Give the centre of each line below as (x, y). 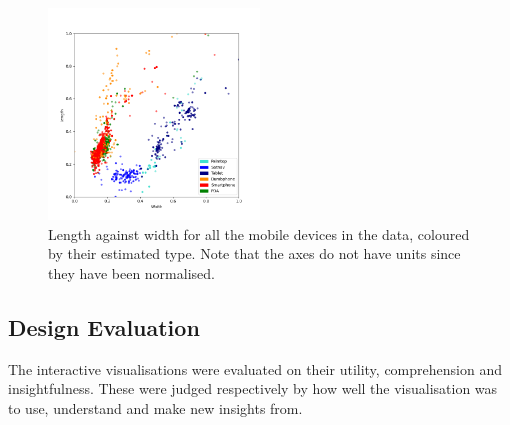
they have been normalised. (131, 272)
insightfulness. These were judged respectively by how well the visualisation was (253, 388)
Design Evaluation (104, 326)
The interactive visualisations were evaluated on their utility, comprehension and (255, 368)
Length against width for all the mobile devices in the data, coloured (259, 233)
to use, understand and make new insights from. (155, 407)
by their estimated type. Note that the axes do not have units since (254, 253)
